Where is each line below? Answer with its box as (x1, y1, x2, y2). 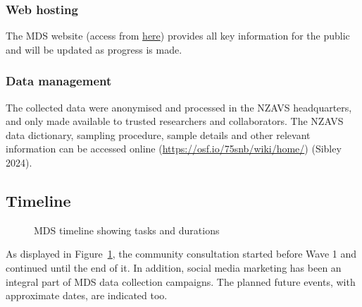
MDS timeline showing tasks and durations (34, 222, 220, 237)
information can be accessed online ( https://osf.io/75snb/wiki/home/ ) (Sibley (6, 141, 342, 156)
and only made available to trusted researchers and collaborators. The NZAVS (6, 114, 344, 128)
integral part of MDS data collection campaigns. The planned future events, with (6, 274, 356, 289)
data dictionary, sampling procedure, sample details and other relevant (6, 127, 311, 142)
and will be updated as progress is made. (6, 42, 182, 56)
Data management (6, 72, 112, 90)
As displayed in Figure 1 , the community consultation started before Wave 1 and (6, 246, 357, 261)
